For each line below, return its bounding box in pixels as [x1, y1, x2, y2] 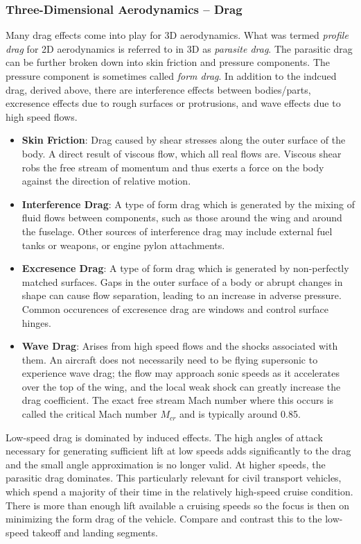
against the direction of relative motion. [21, 173, 191, 188]
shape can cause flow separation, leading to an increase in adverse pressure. [21, 288, 342, 303]
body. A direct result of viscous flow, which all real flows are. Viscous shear [21, 146, 342, 160]
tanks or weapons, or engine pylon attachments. [21, 237, 225, 252]
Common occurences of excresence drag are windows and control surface [21, 301, 329, 316]
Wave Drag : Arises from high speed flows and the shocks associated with [21, 339, 338, 353]
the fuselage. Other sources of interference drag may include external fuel [21, 223, 333, 238]
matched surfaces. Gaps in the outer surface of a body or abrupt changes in [21, 274, 343, 289]
